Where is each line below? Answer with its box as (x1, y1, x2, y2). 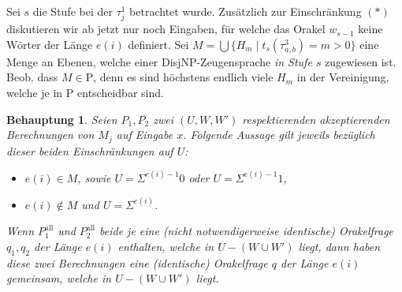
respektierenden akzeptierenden (242, 110, 390, 127)
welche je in (6, 84, 63, 100)
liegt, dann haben (298, 238, 381, 254)
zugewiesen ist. (325, 53, 396, 69)
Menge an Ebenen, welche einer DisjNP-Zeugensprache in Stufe (6, 53, 312, 69)
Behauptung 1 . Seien (6, 110, 117, 127)
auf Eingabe (116, 126, 173, 143)
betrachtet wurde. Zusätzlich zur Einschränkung (129, 3, 362, 19)
